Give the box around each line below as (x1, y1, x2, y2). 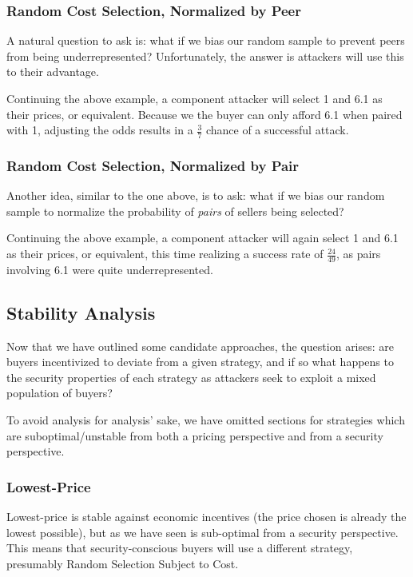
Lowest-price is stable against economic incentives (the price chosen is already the (6, 508, 407, 525)
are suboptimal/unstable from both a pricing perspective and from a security (6, 427, 383, 444)
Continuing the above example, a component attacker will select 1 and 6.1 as (6, 90, 383, 106)
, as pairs (336, 245, 381, 262)
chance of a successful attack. (205, 121, 349, 138)
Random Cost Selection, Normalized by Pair (6, 155, 300, 175)
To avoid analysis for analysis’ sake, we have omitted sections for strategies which (6, 412, 405, 428)
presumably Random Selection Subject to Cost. (6, 555, 239, 571)
